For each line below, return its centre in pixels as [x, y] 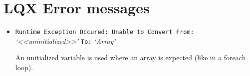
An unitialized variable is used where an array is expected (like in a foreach [130, 57]
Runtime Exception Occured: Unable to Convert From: [105, 32]
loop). [24, 67]
